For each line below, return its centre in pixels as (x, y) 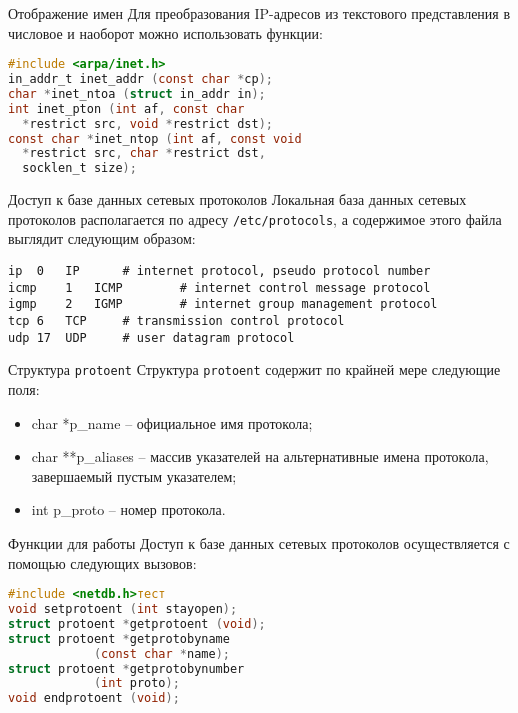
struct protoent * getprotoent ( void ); (137, 623)
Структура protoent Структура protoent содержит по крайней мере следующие (254, 369)
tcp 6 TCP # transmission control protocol (176, 321)
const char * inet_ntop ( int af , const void (155, 138)
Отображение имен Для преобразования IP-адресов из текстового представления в (259, 13)
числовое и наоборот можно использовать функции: (165, 32)
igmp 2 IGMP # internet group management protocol (223, 304)
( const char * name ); (161, 653)
